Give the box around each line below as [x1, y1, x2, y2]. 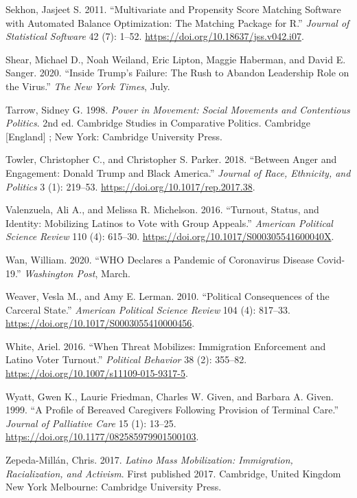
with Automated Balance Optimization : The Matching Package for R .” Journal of [5, 15, 349, 30]
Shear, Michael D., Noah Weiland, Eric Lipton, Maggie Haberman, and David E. [5, 52, 346, 66]
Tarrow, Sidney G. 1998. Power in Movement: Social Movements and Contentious [5, 102, 350, 116]
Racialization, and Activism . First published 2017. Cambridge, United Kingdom [5, 466, 341, 480]
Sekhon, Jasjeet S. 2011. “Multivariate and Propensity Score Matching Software [5, 2, 341, 16]
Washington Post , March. [24, 266, 130, 280]
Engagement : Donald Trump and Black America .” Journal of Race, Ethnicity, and [5, 165, 351, 180]
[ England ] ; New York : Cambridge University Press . [5, 129, 222, 143]
